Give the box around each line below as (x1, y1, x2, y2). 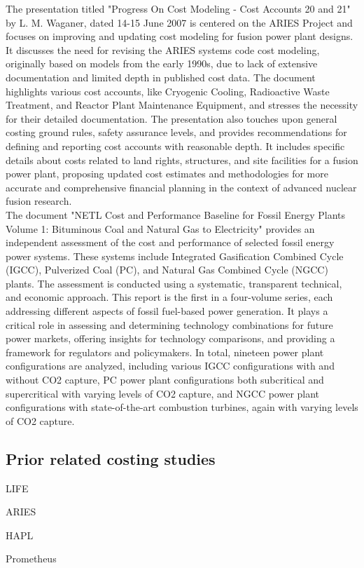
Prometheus (6, 551, 57, 566)
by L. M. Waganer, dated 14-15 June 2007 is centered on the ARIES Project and (6, 15, 353, 29)
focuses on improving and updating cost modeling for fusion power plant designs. (6, 29, 353, 43)
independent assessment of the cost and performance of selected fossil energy (6, 235, 335, 250)
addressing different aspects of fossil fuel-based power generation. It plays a (6, 304, 328, 318)
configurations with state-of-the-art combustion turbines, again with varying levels (6, 400, 358, 414)
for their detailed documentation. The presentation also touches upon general (6, 111, 337, 126)
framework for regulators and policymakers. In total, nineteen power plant (6, 344, 324, 359)
